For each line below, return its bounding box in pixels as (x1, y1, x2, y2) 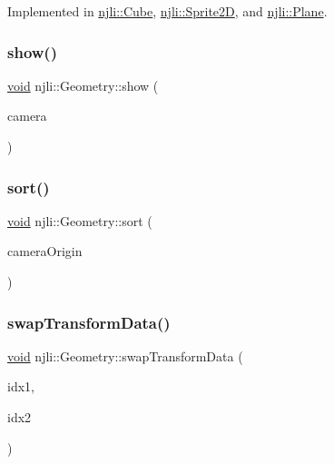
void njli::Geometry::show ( (7, 75, 159, 94)
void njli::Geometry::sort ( (7, 211, 152, 230)
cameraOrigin (7, 242, 83, 261)
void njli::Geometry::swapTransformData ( (7, 346, 243, 365)
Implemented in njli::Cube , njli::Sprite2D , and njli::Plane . (7, 2, 328, 20)
